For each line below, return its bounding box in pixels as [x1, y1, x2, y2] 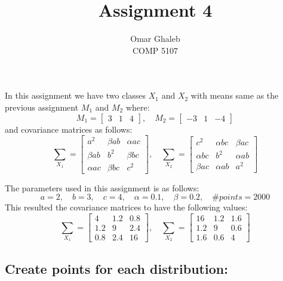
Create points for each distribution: [5, 259, 228, 277]
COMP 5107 [132, 44, 179, 56]
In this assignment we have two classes [5, 89, 146, 102]
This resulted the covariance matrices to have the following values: [5, 201, 248, 213]
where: [125, 100, 150, 113]
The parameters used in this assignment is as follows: [5, 181, 199, 194]
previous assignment [5, 100, 79, 113]
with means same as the [190, 89, 279, 102]
